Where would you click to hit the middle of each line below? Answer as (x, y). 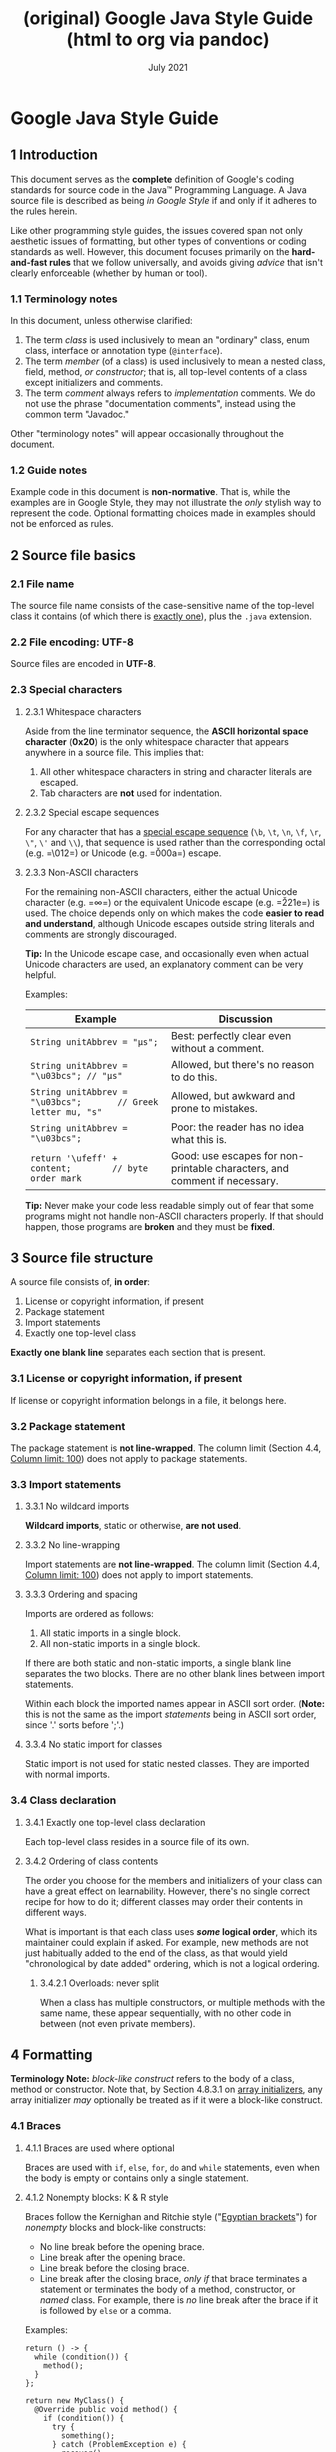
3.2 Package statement (68, 1426)
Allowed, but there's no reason (242, 1064)
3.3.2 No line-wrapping (72, 1545)
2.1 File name (42, 584)
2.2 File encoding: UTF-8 (72, 642)
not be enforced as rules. (62, 524)
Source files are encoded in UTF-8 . (83, 664)
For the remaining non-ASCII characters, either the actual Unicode (161, 891)
